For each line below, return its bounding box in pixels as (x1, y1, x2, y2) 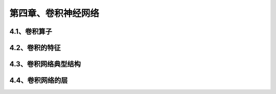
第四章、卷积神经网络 (9, 8, 100, 19)
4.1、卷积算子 (9, 27, 52, 36)
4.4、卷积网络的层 (9, 76, 68, 85)
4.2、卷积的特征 (9, 43, 61, 52)
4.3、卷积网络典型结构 (9, 60, 81, 68)
